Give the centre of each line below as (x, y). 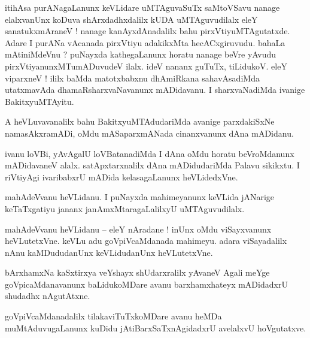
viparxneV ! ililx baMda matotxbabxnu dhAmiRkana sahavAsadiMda (132, 78)
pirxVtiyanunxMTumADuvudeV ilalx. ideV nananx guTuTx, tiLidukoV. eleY (146, 66)
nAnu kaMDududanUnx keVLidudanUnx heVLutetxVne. (109, 252)
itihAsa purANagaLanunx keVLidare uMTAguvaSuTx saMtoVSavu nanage (142, 7)
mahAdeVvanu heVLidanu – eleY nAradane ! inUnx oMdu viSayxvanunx (138, 229)
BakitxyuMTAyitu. (39, 101)
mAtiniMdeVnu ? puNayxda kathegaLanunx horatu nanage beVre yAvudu (141, 54)
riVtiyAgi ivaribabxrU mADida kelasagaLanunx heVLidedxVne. (121, 176)
